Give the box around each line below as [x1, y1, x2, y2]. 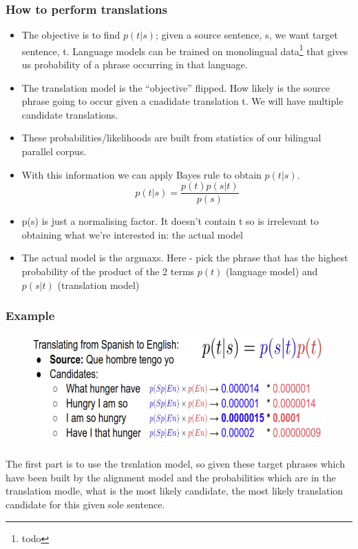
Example [6, 307, 55, 324]
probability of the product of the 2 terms [21, 264, 195, 279]
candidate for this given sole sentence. [6, 497, 165, 512]
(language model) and [225, 264, 318, 279]
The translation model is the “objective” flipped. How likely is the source [21, 80, 330, 94]
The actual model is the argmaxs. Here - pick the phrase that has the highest [21, 250, 348, 265]
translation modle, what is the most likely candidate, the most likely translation [6, 483, 344, 498]
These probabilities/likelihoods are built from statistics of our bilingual [21, 130, 322, 145]
